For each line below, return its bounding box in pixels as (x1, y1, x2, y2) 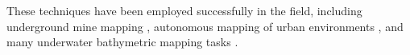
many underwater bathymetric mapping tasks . (6, 33, 238, 50)
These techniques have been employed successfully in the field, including (6, 2, 362, 18)
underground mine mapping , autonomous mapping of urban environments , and (6, 18, 404, 34)
